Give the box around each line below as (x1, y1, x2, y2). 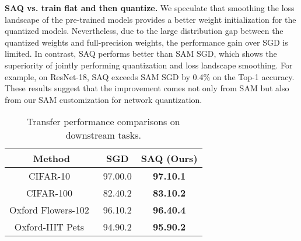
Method (33, 152, 71, 166)
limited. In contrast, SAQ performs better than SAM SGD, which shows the (5, 47, 277, 60)
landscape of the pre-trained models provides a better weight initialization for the (5, 13, 296, 25)
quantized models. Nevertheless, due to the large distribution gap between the (5, 25, 283, 37)
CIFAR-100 (26, 186, 72, 200)
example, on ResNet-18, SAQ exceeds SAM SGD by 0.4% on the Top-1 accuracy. (5, 70, 295, 82)
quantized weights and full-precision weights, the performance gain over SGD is (5, 36, 288, 48)
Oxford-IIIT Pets (14, 220, 85, 234)
